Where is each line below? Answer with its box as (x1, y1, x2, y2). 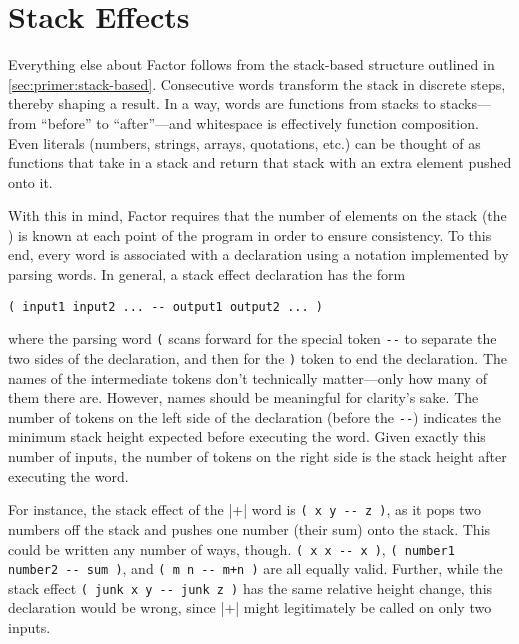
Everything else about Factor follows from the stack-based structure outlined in (8, 54, 495, 75)
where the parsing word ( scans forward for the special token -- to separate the (8, 328, 497, 349)
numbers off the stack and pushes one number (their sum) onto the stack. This (8, 518, 491, 539)
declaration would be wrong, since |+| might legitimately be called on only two (8, 597, 492, 618)
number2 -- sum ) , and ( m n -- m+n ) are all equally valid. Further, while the (8, 558, 503, 579)
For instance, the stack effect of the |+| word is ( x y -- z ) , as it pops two (8, 499, 482, 520)
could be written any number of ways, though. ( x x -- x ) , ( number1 (8, 538, 455, 559)
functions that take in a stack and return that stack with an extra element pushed (8, 152, 512, 173)
